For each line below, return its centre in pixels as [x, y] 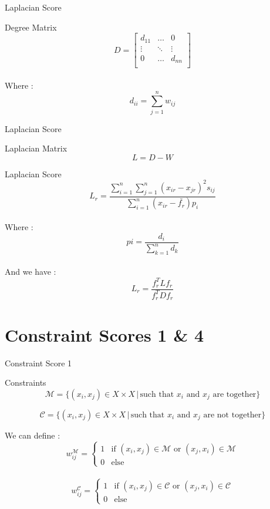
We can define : [33, 435]
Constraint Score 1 [38, 363]
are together [234, 394]
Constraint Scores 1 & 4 [104, 334]
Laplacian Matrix [36, 148]
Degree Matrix [31, 27]
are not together [232, 415]
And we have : [31, 272]
